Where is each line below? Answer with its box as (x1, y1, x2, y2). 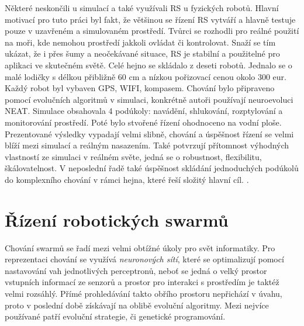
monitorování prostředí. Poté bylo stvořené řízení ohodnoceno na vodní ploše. (5, 116, 282, 128)
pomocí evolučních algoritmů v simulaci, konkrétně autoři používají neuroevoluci (5, 93, 293, 105)
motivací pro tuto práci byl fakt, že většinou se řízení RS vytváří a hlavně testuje (5, 13, 296, 25)
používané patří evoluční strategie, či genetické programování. (5, 310, 226, 322)
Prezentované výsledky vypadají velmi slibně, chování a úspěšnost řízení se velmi (5, 127, 294, 140)
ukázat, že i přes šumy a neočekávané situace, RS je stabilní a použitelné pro (5, 47, 280, 60)
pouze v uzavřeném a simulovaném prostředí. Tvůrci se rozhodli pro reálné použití (5, 25, 299, 37)
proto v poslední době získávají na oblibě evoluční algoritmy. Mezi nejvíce (5, 299, 269, 311)
